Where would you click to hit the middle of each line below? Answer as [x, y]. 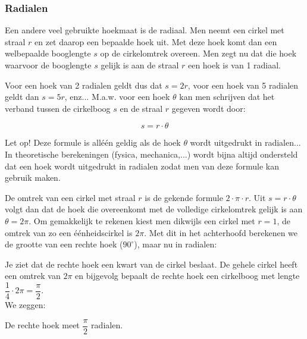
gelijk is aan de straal [140, 65]
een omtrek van [33, 276]
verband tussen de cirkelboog [58, 108]
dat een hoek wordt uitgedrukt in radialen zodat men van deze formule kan [142, 166]
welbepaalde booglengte [48, 53]
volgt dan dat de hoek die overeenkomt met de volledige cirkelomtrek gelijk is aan [154, 209]
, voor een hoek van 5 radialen [243, 85]
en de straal [141, 108]
